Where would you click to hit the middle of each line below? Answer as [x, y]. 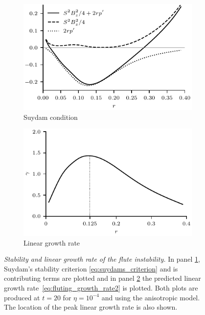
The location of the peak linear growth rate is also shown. [91, 307]
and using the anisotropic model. [151, 297]
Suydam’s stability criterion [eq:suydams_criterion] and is [91, 268]
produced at [22, 297]
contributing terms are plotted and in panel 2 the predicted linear [102, 278]
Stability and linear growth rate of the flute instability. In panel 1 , [102, 259]
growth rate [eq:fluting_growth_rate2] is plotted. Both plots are [101, 288]
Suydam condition [51, 117]
